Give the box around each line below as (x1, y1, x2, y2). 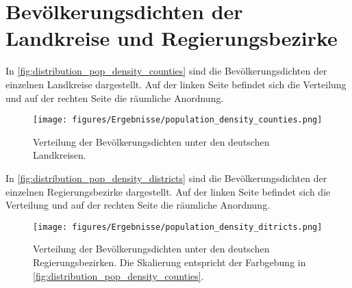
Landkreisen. (33, 148, 86, 162)
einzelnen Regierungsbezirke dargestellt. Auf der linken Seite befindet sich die (5, 184, 331, 198)
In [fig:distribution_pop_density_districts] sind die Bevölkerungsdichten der (5, 170, 327, 185)
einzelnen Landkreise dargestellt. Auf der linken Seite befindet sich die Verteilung (5, 77, 347, 91)
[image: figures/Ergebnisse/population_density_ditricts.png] (33, 222, 323, 232)
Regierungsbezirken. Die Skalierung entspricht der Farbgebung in (33, 254, 306, 269)
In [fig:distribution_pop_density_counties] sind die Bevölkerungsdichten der (5, 64, 327, 78)
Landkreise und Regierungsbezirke (5, 24, 338, 52)
